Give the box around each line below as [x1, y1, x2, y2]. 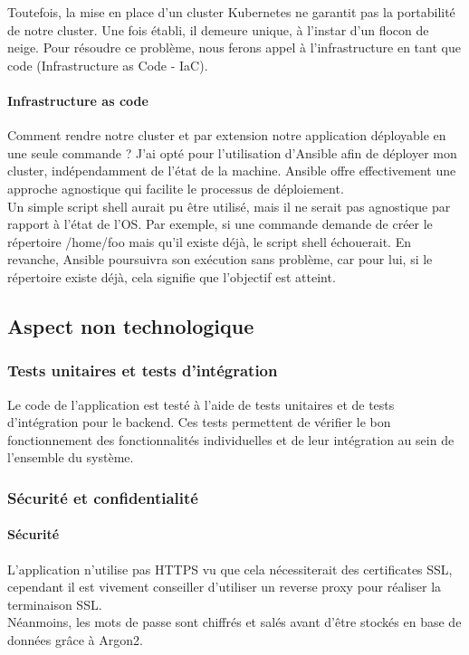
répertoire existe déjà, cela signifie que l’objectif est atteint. [7, 267, 336, 286]
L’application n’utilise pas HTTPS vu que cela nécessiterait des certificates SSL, [7, 559, 453, 578]
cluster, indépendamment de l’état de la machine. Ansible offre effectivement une [7, 161, 456, 180]
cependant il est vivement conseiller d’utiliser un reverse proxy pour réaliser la [7, 577, 442, 596]
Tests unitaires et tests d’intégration [7, 359, 278, 382]
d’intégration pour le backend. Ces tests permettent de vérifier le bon [7, 413, 391, 432]
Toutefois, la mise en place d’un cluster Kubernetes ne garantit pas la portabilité [7, 3, 455, 21]
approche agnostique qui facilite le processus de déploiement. [7, 178, 344, 197]
